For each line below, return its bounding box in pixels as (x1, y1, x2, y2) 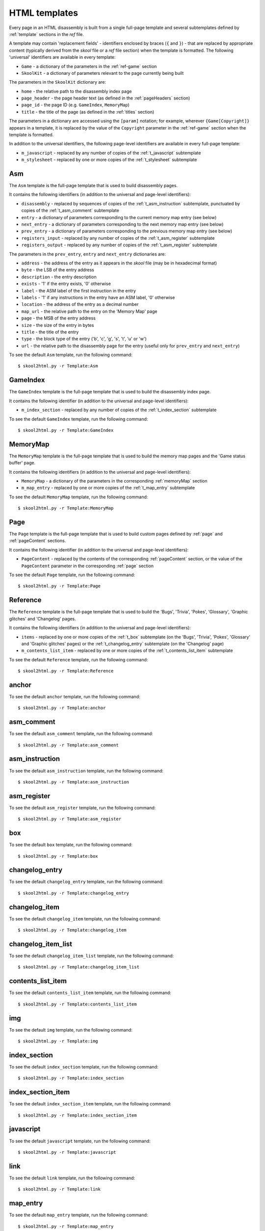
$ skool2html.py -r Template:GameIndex (18, 427, 114, 433)
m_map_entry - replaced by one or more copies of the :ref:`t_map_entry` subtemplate (21, 485, 195, 491)
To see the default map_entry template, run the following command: (9, 1212, 148, 1218)
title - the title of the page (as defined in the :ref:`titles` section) (21, 109, 155, 115)
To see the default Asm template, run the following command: (9, 352, 132, 358)
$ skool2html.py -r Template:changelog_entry (18, 890, 130, 896)
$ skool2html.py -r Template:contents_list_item (18, 1001, 137, 1007)
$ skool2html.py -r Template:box (18, 853, 98, 859)
